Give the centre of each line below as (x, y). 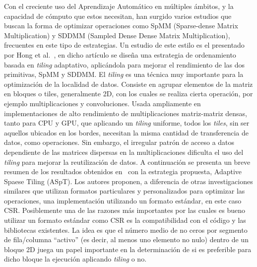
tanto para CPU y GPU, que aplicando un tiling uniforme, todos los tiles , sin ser (127, 123)
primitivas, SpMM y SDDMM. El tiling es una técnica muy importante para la (124, 74)
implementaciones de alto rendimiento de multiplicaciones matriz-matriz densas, (126, 113)
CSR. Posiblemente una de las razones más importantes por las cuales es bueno (125, 210)
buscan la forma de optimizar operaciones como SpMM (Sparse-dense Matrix (121, 26)
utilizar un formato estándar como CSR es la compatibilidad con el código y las (125, 220)
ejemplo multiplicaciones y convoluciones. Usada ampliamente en (102, 103)
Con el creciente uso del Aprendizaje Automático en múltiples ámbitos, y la (119, 6)
